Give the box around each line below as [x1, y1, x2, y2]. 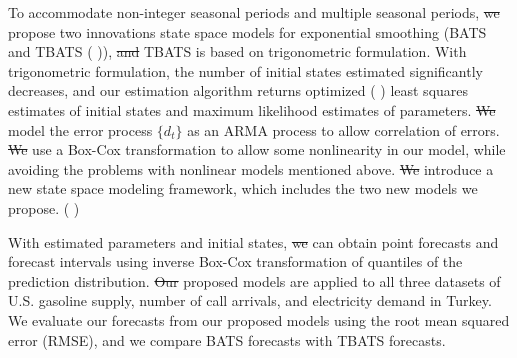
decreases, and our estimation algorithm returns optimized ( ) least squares [8, 80, 469, 101]
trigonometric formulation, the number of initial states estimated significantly [8, 60, 483, 81]
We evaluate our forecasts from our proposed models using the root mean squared [8, 309, 510, 330]
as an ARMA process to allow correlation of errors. [187, 119, 500, 140]
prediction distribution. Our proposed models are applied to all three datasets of [8, 270, 501, 291]
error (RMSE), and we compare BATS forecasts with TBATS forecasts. [8, 329, 446, 350]
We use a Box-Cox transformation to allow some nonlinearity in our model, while [8, 139, 506, 160]
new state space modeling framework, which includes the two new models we [8, 178, 478, 199]
